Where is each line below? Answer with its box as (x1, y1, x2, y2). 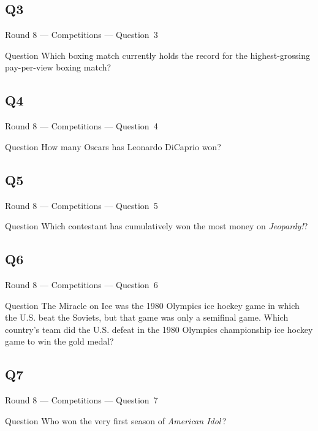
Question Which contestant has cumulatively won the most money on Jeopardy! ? (5, 219, 308, 232)
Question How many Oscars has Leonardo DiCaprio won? (5, 140, 221, 153)
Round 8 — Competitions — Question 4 (5, 120, 158, 132)
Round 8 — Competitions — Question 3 (5, 28, 158, 41)
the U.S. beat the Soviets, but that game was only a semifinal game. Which (5, 311, 289, 324)
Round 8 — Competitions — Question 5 (5, 199, 158, 212)
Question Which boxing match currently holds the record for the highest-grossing (5, 48, 311, 61)
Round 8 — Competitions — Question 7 (5, 394, 158, 406)
